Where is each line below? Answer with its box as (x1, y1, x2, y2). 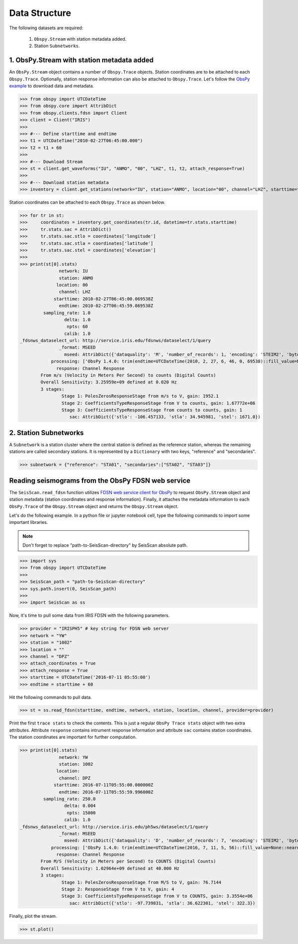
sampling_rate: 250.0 (43, 796, 96, 801)
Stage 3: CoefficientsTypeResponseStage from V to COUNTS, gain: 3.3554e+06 (61, 893, 253, 899)
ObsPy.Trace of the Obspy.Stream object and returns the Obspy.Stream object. (9, 503, 179, 509)
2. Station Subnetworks (9, 429, 84, 437)
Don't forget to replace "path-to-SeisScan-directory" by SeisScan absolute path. (22, 542, 188, 548)
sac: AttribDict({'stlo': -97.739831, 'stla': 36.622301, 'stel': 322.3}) (69, 900, 256, 906)
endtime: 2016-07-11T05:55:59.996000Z (59, 789, 153, 795)
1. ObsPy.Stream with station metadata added (9, 56, 154, 65)
